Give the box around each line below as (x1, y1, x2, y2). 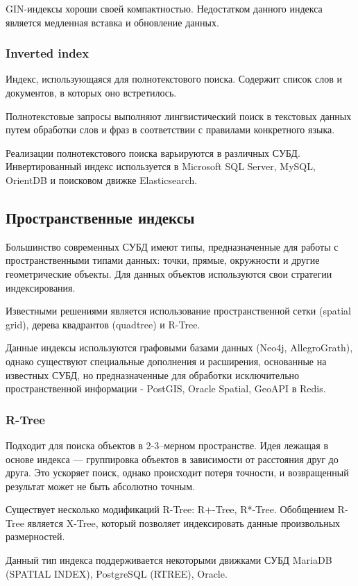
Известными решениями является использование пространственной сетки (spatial (6, 303, 351, 318)
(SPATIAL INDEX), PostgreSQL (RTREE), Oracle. (6, 566, 228, 580)
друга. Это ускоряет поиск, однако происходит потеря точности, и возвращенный (6, 465, 349, 480)
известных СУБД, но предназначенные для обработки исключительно (6, 367, 300, 382)
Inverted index (6, 44, 89, 62)
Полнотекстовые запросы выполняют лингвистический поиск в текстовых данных (6, 108, 352, 123)
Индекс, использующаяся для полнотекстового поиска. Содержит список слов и (6, 72, 342, 86)
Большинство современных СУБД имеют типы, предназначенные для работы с (6, 239, 339, 253)
